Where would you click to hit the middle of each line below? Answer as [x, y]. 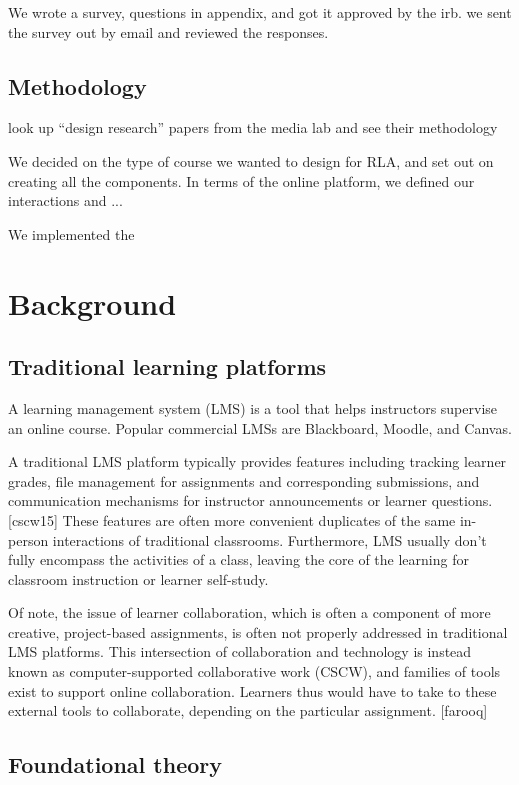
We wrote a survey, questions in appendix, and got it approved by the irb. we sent [260, 12]
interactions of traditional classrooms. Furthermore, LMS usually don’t [269, 539]
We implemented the [71, 233]
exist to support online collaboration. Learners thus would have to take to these [252, 690]
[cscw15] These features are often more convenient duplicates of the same [232, 519]
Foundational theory [115, 764]
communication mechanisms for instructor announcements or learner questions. [250, 500]
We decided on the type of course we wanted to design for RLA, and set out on [251, 160]
